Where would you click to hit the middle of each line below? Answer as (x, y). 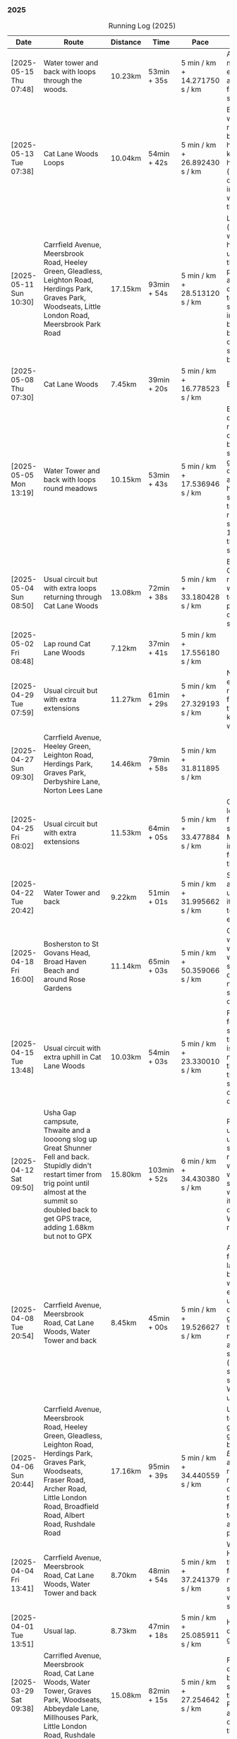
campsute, (61, 1122)
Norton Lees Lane (73, 790)
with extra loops (70, 588)
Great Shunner (68, 1148)
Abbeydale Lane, (71, 1709)
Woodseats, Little (72, 307)
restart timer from (73, 1175)
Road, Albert (64, 1515)
